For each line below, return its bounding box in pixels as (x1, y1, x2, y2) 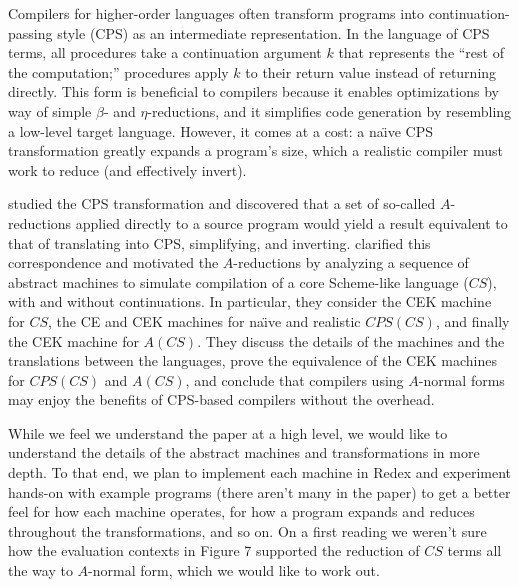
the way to (8, 560, 73, 581)
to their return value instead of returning (245, 61, 497, 82)
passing (8, 22, 53, 43)
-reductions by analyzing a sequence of (233, 252, 469, 273)
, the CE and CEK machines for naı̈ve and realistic (48, 310, 361, 331)
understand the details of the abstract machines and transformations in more (8, 442, 480, 463)
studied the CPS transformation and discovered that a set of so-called (8, 193, 436, 214)
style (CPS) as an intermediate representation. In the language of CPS (57, 22, 490, 43)
